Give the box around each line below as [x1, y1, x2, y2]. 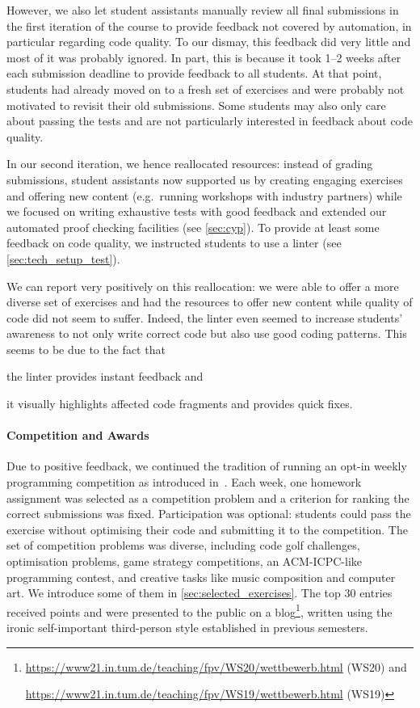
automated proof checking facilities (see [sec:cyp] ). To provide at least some [6, 218, 380, 235]
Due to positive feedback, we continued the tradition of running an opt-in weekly [6, 457, 407, 474]
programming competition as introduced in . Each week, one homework [6, 474, 362, 491]
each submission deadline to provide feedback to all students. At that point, [6, 65, 382, 82]
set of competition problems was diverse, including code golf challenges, [6, 537, 360, 554]
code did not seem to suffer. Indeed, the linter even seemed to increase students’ [6, 309, 403, 326]
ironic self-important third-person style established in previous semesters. [6, 619, 368, 636]
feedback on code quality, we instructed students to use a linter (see [6, 234, 342, 251]
